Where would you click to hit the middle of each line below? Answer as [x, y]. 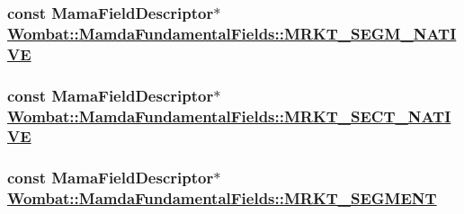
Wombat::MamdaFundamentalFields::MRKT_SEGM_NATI [232, 33]
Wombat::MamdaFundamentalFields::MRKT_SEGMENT [222, 198]
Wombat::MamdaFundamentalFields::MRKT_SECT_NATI [229, 116]
